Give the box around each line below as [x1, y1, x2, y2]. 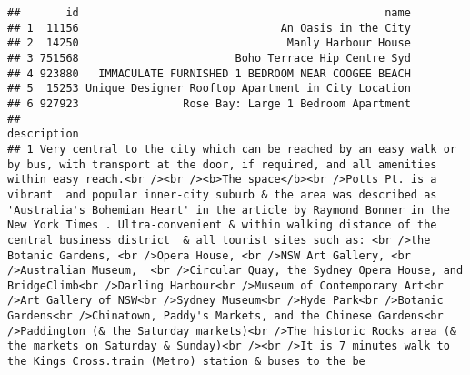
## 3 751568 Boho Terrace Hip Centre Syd [7, 51, 411, 65]
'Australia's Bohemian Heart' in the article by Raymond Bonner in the [7, 203, 450, 217]
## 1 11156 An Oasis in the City [7, 21, 411, 35]
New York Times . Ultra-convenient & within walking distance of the [7, 218, 437, 232]
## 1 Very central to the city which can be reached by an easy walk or [7, 142, 456, 156]
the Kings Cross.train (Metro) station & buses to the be [7, 355, 365, 369]
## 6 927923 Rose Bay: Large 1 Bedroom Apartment [7, 96, 411, 110]
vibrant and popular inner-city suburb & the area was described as [7, 187, 437, 201]
